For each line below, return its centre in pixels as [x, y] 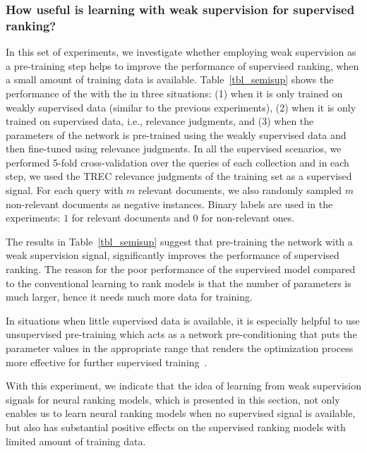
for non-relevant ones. [248, 218]
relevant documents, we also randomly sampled [240, 190]
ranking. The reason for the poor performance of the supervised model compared [181, 269]
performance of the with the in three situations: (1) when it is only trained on [174, 93]
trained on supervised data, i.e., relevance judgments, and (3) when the [160, 121]
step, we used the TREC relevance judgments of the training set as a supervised [179, 176]
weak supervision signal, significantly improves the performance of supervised [173, 255]
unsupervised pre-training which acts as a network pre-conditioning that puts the [181, 334]
